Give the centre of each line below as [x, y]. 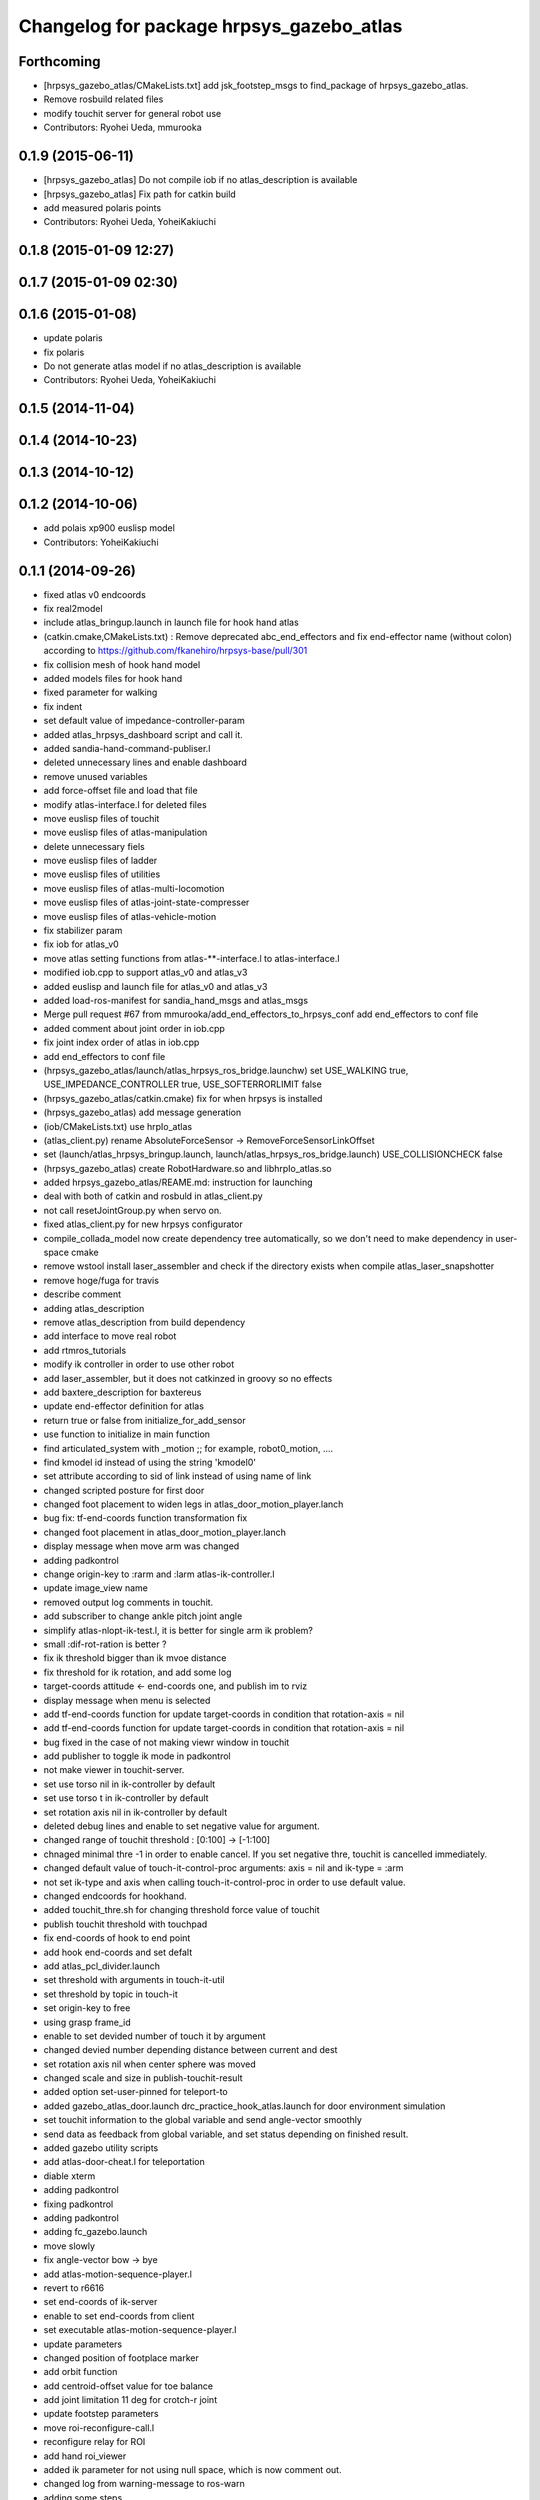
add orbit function [80, 2372]
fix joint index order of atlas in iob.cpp [121, 1042]
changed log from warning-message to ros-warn [144, 2484]
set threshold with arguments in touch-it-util [134, 1980]
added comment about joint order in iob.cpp [134, 1028]
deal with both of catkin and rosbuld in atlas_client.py [153, 1196]
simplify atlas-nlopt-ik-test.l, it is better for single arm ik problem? [178, 1630]
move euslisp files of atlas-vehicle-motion [130, 916]
